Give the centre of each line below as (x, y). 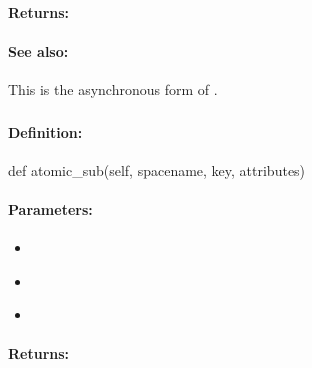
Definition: (45, 131)
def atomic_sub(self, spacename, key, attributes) (157, 169)
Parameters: (50, 208)
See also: (38, 50)
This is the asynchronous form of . (113, 88)
